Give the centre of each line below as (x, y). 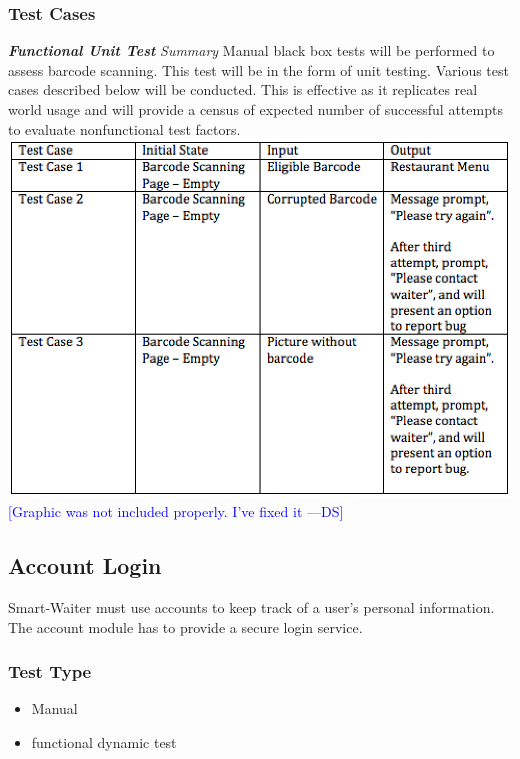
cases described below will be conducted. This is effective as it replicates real (243, 89)
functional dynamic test (104, 742)
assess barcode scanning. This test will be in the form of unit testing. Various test (258, 69)
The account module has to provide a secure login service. (185, 626)
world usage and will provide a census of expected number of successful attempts (255, 109)
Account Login (85, 565)
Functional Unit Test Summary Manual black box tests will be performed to (251, 50)
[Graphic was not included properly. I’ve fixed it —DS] (176, 511)
